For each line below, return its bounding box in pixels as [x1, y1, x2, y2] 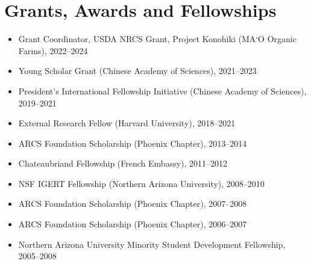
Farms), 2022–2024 [18, 44, 88, 57]
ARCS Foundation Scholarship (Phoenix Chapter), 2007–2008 [18, 197, 247, 210]
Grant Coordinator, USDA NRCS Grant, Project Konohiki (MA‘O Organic [18, 32, 297, 45]
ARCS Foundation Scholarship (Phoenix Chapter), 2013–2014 [18, 137, 247, 149]
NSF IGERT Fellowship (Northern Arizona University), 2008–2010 [18, 177, 265, 189]
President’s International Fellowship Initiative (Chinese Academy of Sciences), [18, 84, 307, 97]
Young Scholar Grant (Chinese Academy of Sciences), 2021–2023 [18, 64, 257, 77]
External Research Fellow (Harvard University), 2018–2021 [18, 117, 236, 129]
